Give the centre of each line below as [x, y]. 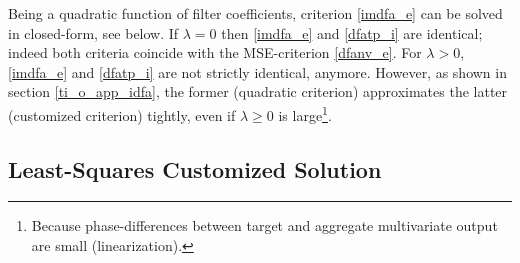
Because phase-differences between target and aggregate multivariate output [264, 225]
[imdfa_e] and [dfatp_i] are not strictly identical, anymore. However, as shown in [257, 71]
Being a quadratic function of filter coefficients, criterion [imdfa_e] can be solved [255, 13]
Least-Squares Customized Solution [195, 168]
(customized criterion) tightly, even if [122, 114]
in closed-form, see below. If [93, 32]
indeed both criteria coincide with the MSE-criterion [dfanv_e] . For [215, 52]
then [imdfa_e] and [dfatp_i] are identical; [352, 32]
